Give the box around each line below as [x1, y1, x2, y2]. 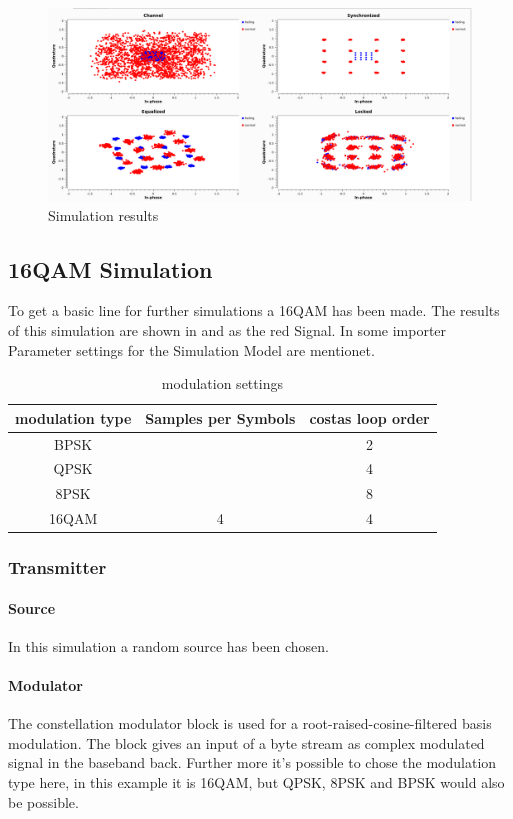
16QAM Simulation [8, 253, 213, 284]
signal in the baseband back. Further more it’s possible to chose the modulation [8, 752, 497, 773]
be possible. [8, 791, 79, 812]
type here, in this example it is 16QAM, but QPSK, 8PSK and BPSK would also [8, 772, 505, 792]
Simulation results [48, 204, 159, 225]
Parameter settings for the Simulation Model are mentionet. [8, 339, 375, 360]
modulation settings [161, 373, 283, 394]
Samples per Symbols [145, 407, 296, 428]
